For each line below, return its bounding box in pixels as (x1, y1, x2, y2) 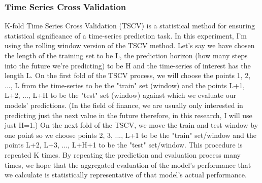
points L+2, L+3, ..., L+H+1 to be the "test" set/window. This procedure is (5, 139, 243, 150)
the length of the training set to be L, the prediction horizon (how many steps (5, 50, 248, 60)
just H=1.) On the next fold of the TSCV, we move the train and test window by (5, 120, 258, 130)
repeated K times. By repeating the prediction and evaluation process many (5, 149, 241, 160)
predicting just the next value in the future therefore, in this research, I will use (5, 109, 252, 120)
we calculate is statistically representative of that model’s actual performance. (5, 169, 247, 180)
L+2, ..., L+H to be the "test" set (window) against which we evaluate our (5, 90, 236, 100)
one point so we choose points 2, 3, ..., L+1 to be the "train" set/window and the (5, 129, 256, 140)
